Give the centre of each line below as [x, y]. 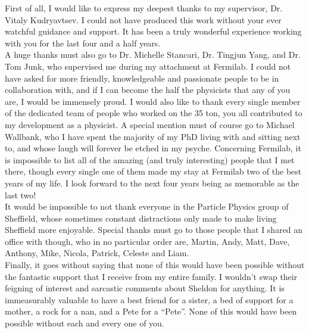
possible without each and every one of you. [85, 323]
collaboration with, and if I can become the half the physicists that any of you [148, 90]
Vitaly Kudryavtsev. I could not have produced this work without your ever [143, 19]
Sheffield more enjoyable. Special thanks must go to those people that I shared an [154, 230]
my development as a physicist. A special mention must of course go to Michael [150, 124]
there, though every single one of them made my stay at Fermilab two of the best [153, 171]
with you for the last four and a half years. [83, 43]
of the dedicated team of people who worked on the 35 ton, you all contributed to [154, 113]
